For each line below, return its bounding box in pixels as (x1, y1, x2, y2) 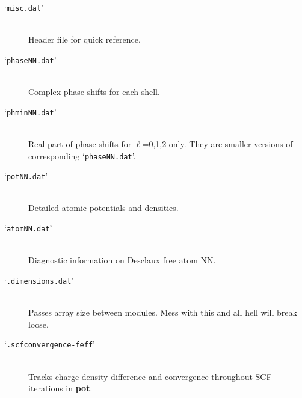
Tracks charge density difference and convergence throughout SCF (28, 370, 272, 382)
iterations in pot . (28, 382, 93, 394)
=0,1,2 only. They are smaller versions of (142, 137, 293, 150)
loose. (28, 317, 49, 330)
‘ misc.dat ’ (4, 1, 44, 13)
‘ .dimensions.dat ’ (4, 274, 74, 286)
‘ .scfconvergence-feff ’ (4, 338, 95, 351)
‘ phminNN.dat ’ (4, 105, 57, 118)
